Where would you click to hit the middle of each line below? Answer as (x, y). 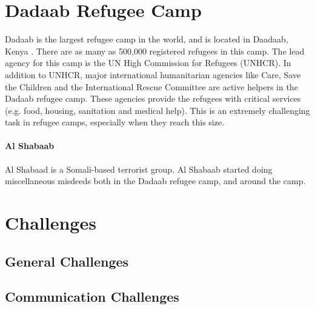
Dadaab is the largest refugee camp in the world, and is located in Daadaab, (147, 39)
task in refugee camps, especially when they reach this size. (115, 122)
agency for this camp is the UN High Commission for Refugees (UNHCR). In (148, 63)
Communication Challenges (92, 297)
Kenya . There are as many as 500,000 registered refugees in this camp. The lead (155, 51)
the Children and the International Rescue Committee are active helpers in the (151, 86)
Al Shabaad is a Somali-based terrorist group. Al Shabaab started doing (139, 169)
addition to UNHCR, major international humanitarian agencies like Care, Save (153, 74)
